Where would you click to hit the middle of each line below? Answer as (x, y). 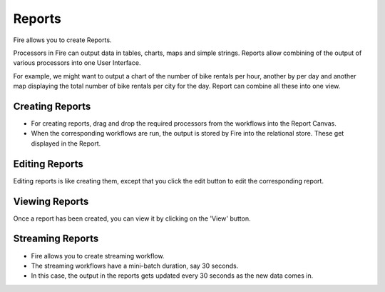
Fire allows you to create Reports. (62, 40)
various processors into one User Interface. (77, 63)
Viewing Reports (51, 201)
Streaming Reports (56, 239)
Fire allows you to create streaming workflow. (98, 256)
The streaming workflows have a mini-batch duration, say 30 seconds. (135, 266)
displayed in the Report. (66, 144)
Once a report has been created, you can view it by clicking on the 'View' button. (132, 218)
